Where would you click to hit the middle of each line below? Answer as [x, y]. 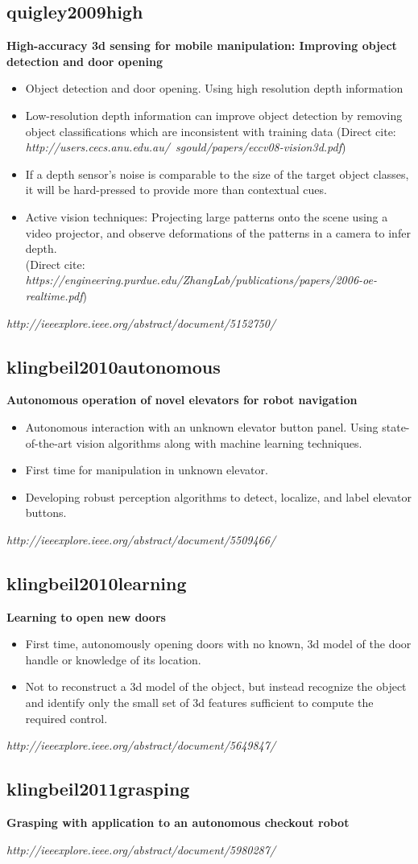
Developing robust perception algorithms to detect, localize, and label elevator [219, 496]
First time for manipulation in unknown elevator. [147, 470]
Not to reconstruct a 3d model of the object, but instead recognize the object [216, 686]
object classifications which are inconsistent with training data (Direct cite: [211, 131]
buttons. [46, 513]
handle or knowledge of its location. [113, 659]
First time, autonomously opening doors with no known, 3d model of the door [218, 644]
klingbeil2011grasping [98, 789]
